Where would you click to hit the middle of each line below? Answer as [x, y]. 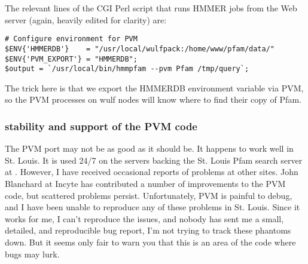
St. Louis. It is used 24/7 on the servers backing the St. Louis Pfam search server [154, 160]
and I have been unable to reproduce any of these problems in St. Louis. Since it [153, 207]
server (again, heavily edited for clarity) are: [86, 19]
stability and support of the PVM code [101, 126]
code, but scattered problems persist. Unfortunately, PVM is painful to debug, [149, 195]
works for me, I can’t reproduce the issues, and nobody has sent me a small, [144, 218]
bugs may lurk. [32, 254]
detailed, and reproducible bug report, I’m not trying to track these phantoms [148, 230]
